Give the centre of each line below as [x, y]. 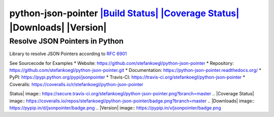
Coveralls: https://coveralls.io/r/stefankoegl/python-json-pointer [76, 84]
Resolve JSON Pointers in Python [66, 41]
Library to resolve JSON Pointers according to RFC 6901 [68, 54]
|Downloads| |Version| [58, 27]
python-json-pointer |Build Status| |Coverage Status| [124, 13]
